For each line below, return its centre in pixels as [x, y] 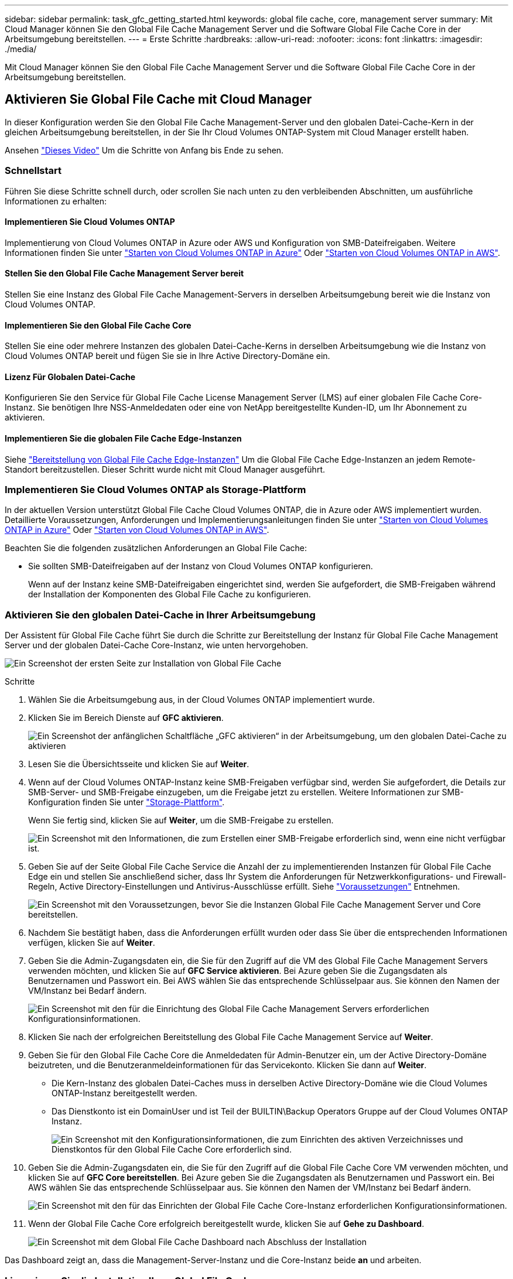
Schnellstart [33, 171]
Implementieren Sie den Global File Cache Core [98, 325]
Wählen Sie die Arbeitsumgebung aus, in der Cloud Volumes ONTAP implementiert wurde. [201, 700]
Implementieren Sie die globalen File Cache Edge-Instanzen [123, 439]
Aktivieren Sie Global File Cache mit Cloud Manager [158, 100]
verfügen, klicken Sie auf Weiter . [92, 943]
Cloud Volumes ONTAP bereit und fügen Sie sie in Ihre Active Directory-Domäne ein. [167, 356]
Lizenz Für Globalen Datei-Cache [70, 377]
